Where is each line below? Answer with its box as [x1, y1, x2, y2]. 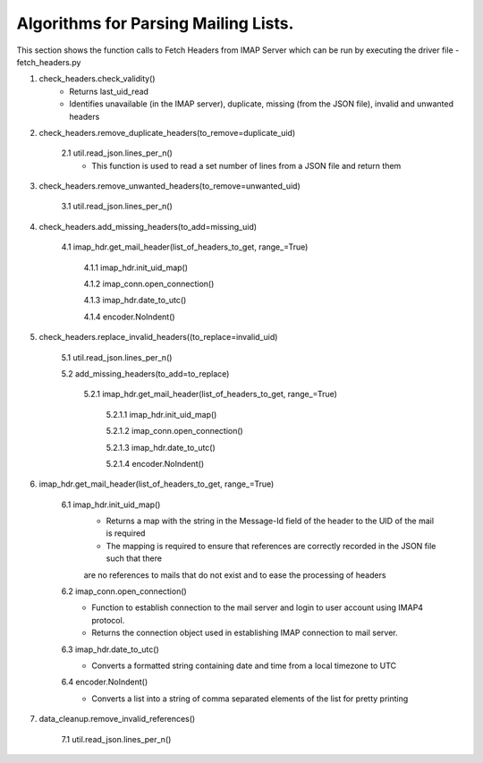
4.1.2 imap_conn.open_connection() [83, 278, 215, 290]
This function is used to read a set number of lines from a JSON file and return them [91, 160, 402, 171]
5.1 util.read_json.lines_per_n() [61, 352, 173, 362]
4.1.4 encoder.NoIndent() [83, 311, 175, 322]
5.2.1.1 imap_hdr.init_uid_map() [106, 409, 217, 420]
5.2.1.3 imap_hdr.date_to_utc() [106, 442, 216, 453]
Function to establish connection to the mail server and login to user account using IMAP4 [91, 602, 424, 613]
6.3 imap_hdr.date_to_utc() [61, 644, 160, 655]
